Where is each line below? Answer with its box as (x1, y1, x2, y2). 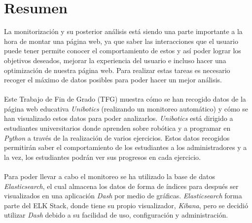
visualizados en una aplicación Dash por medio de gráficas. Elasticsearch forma (4, 190, 242, 201)
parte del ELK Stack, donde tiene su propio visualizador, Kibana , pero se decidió (4, 200, 248, 210)
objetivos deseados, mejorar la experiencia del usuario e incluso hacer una (4, 55, 226, 65)
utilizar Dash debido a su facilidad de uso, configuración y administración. (4, 210, 228, 220)
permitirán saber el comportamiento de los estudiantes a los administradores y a (4, 142, 247, 152)
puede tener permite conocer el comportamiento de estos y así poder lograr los (4, 45, 241, 56)
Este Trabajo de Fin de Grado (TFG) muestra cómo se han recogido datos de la (4, 94, 246, 104)
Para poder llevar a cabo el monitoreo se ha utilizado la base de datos (4, 171, 215, 182)
